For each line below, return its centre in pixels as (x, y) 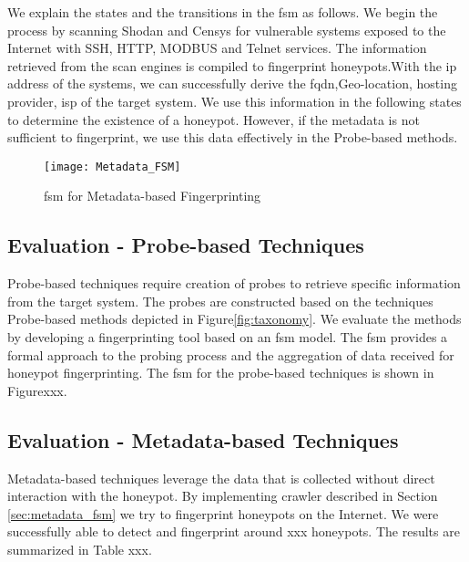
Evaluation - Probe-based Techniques (186, 245)
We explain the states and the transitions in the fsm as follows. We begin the (223, 12)
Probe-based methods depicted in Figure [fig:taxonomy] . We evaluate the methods (234, 319)
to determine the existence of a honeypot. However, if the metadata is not (214, 119)
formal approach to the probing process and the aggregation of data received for (231, 354)
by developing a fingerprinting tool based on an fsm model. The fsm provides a (228, 336)
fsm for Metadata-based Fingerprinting (153, 196)
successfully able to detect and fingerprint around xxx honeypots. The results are (234, 531)
